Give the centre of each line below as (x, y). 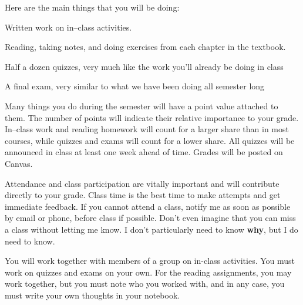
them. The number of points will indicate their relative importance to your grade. (152, 117)
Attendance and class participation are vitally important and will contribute (142, 183)
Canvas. (19, 163)
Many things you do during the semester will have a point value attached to (142, 105)
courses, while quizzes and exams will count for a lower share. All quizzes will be (150, 140)
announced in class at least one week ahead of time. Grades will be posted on (144, 152)
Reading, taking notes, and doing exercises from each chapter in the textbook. (145, 47)
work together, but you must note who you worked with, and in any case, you (145, 284)
